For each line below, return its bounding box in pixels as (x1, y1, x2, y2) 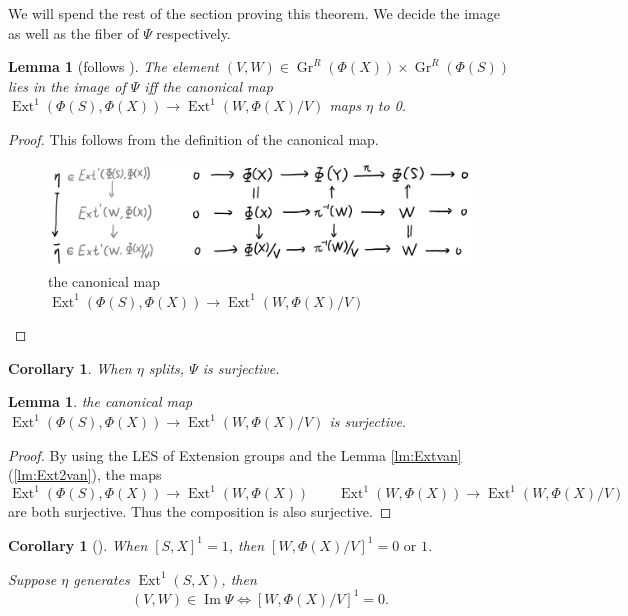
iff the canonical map (144, 75, 273, 96)
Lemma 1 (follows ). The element (8, 56, 219, 77)
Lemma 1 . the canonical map (8, 391, 193, 412)
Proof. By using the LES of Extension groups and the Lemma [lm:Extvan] (8, 444, 462, 465)
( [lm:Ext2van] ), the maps (8, 464, 162, 485)
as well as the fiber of (8, 22, 139, 43)
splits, (148, 357, 185, 378)
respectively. (156, 22, 231, 43)
